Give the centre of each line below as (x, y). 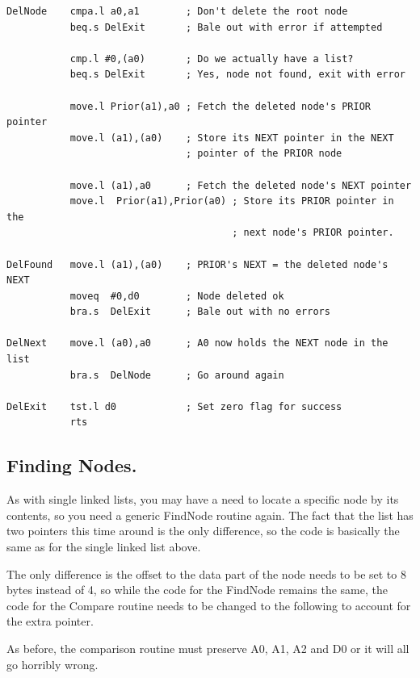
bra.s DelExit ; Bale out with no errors (200, 312)
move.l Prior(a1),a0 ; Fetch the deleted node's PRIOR (220, 106)
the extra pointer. (50, 621)
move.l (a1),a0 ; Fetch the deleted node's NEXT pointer (241, 185)
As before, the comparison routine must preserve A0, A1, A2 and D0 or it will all (208, 648)
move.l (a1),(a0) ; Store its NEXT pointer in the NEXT (232, 138)
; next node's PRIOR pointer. (313, 233)
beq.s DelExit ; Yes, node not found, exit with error (237, 75)
